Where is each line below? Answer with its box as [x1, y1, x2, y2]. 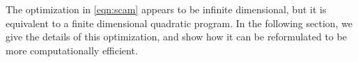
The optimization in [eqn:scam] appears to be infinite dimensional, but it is [6, 2, 327, 16]
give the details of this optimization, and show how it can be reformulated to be [6, 29, 347, 44]
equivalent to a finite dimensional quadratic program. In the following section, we [6, 15, 353, 30]
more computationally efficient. [6, 42, 138, 57]
